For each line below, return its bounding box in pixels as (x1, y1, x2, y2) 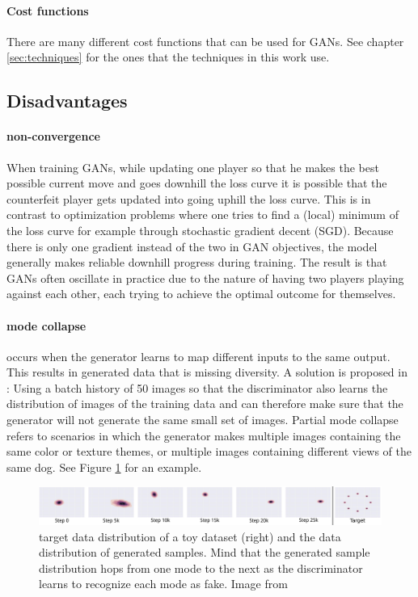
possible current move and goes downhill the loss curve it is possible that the (6, 174, 387, 191)
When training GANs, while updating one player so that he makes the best (6, 158, 379, 175)
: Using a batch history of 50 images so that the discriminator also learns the (6, 379, 388, 396)
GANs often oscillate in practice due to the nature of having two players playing (6, 269, 404, 286)
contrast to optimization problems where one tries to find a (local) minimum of (6, 206, 399, 223)
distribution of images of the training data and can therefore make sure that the (6, 395, 403, 412)
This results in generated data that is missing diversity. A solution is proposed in (6, 364, 407, 380)
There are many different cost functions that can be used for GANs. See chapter (6, 32, 404, 49)
